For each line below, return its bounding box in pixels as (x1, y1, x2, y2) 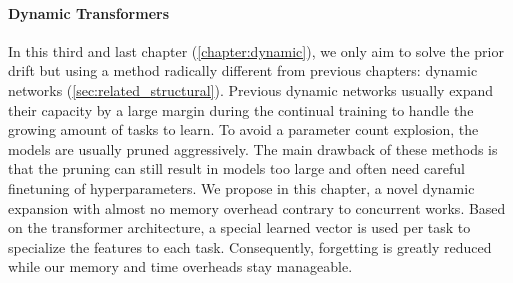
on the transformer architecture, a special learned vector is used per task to (8, 217, 471, 238)
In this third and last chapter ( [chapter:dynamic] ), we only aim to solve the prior (8, 40, 504, 61)
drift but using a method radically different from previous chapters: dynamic (8, 60, 478, 81)
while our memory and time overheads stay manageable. (8, 256, 353, 277)
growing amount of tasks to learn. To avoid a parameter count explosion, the (8, 119, 479, 140)
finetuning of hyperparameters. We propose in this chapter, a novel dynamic (8, 177, 475, 198)
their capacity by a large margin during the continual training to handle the (8, 99, 474, 120)
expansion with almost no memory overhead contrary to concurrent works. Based (8, 197, 506, 218)
